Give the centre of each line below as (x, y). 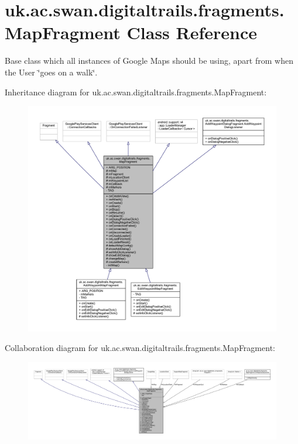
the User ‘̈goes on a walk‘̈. (51, 72)
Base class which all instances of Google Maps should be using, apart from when (149, 61)
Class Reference (192, 32)
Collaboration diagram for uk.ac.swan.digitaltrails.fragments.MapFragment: (140, 348)
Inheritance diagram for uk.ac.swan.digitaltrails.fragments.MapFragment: (136, 92)
